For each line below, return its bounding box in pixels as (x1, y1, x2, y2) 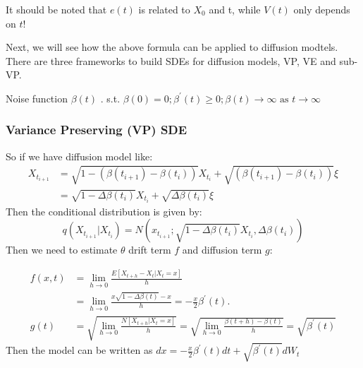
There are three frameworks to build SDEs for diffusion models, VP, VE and (6, 53, 336, 68)
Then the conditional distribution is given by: (6, 203, 202, 218)
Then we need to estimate (6, 242, 118, 257)
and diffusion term (182, 242, 262, 257)
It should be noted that (6, 2, 107, 16)
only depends (293, 2, 350, 16)
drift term (128, 242, 171, 257)
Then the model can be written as (6, 343, 153, 357)
